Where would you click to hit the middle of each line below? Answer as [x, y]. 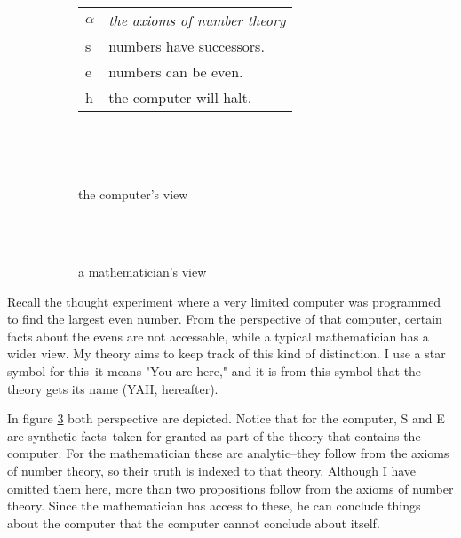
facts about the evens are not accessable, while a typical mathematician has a [218, 336]
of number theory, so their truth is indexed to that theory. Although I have [212, 470]
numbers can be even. [176, 72]
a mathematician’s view [143, 271]
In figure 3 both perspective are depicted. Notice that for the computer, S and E [226, 418]
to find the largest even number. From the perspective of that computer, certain [225, 319]
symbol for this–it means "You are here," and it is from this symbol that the [215, 370]
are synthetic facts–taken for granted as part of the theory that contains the [214, 435]
